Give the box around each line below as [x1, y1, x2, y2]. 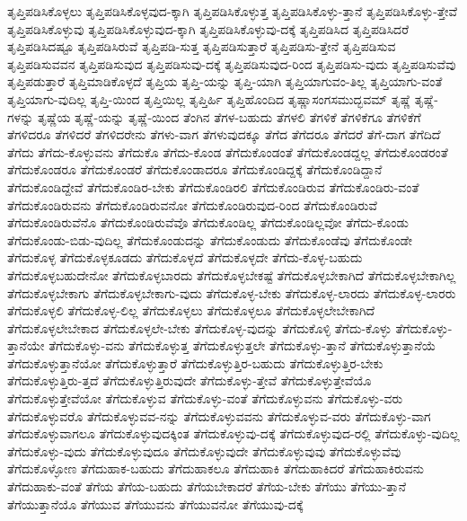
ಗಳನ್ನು [7, 107, 34, 126]
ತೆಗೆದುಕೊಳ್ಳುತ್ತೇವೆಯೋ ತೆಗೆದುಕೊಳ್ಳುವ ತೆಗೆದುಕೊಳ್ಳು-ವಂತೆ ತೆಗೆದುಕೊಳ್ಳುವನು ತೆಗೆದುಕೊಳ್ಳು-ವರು [7, 389, 403, 408]
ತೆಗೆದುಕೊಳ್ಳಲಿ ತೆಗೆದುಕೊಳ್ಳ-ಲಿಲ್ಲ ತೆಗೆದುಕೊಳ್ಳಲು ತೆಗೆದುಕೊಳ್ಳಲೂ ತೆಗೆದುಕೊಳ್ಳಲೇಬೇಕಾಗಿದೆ [7, 301, 375, 320]
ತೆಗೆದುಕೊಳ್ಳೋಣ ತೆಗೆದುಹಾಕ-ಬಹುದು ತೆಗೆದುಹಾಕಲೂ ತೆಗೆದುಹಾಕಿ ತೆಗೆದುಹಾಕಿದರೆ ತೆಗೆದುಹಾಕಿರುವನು [7, 459, 425, 478]
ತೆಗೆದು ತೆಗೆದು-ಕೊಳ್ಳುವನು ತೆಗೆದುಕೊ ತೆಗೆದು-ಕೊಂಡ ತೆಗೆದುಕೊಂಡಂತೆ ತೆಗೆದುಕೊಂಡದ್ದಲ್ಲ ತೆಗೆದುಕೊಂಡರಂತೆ [7, 142, 448, 161]
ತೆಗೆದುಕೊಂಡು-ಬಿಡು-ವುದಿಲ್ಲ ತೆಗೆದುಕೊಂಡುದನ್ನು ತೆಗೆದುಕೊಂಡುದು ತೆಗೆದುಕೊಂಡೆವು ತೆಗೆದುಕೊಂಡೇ [7, 230, 413, 249]
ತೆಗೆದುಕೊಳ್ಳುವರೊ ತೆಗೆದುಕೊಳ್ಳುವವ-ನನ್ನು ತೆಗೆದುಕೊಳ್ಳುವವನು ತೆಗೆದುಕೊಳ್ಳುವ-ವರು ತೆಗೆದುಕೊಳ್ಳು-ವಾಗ [7, 406, 431, 425]
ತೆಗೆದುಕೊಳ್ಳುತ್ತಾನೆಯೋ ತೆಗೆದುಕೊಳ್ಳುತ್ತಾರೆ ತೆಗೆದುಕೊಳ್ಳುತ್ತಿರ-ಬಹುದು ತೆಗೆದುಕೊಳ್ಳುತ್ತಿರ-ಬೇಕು [7, 353, 383, 372]
